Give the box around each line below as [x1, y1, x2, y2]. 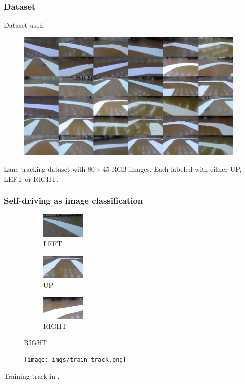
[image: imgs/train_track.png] [24, 356, 126, 364]
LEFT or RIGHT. [4, 173, 59, 184]
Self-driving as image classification [4, 194, 143, 207]
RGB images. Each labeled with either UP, [112, 163, 242, 174]
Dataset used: [4, 20, 45, 30]
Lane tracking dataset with [4, 163, 86, 174]
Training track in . [4, 371, 60, 381]
